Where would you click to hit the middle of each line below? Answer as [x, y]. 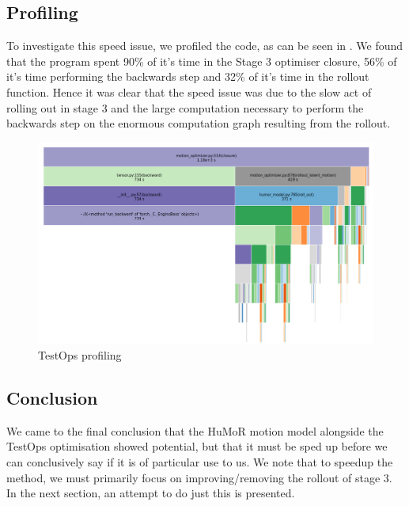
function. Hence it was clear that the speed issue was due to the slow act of [189, 91]
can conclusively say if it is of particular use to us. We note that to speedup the [200, 461]
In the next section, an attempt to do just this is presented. [151, 493]
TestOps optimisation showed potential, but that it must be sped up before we [197, 446]
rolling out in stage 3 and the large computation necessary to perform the [185, 107]
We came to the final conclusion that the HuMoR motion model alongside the [195, 430]
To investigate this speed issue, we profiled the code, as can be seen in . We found [205, 46]
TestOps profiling [80, 355]
